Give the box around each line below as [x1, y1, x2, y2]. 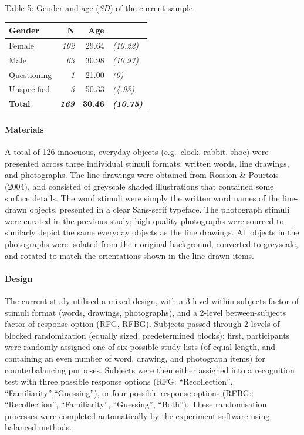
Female [9, 39, 34, 51]
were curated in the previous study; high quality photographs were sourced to [5, 214, 284, 227]
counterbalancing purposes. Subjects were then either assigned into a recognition [5, 363, 295, 376]
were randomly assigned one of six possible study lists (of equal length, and [5, 340, 276, 353]
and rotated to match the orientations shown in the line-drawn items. [5, 249, 255, 261]
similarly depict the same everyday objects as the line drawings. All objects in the [5, 226, 299, 238]
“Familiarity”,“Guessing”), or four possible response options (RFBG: [5, 386, 252, 399]
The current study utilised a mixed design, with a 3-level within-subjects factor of [5, 294, 299, 306]
